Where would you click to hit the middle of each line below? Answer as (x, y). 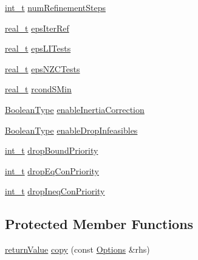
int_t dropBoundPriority (52, 150)
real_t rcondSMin (38, 89)
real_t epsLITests (38, 48)
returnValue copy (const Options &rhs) (77, 249)
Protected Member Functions (99, 224)
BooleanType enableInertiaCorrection (75, 109)
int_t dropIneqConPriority (55, 191)
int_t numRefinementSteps (55, 7)
